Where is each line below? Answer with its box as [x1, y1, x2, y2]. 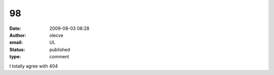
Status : [9, 46, 25, 53]
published [49, 46, 71, 53]
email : [9, 40, 23, 46]
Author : [9, 32, 26, 38]
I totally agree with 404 [9, 63, 58, 69]
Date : [9, 25, 21, 31]
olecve [49, 32, 63, 38]
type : [9, 54, 21, 60]
